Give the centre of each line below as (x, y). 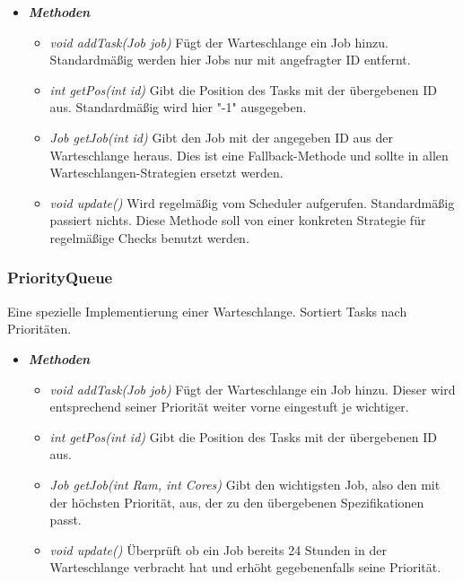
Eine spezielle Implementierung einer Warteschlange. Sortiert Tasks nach (207, 311)
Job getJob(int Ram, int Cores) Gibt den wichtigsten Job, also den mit (245, 484)
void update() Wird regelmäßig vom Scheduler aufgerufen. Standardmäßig (252, 202)
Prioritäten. (39, 329)
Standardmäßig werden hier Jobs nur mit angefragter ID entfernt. (230, 60)
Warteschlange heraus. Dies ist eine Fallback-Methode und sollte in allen (249, 155)
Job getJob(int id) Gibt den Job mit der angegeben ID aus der (222, 137)
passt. (66, 520)
